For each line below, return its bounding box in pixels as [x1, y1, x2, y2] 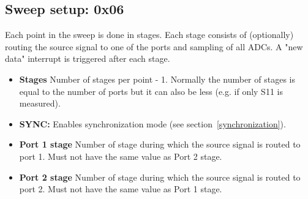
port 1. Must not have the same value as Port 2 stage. [19, 149, 222, 162]
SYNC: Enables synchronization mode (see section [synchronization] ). [19, 117, 286, 130]
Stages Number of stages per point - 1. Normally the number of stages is [19, 72, 295, 85]
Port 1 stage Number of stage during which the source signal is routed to [19, 138, 301, 151]
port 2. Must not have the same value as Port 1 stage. [19, 182, 222, 195]
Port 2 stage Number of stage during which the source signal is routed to [19, 170, 301, 183]
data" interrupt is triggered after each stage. [5, 52, 170, 65]
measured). [19, 97, 61, 110]
